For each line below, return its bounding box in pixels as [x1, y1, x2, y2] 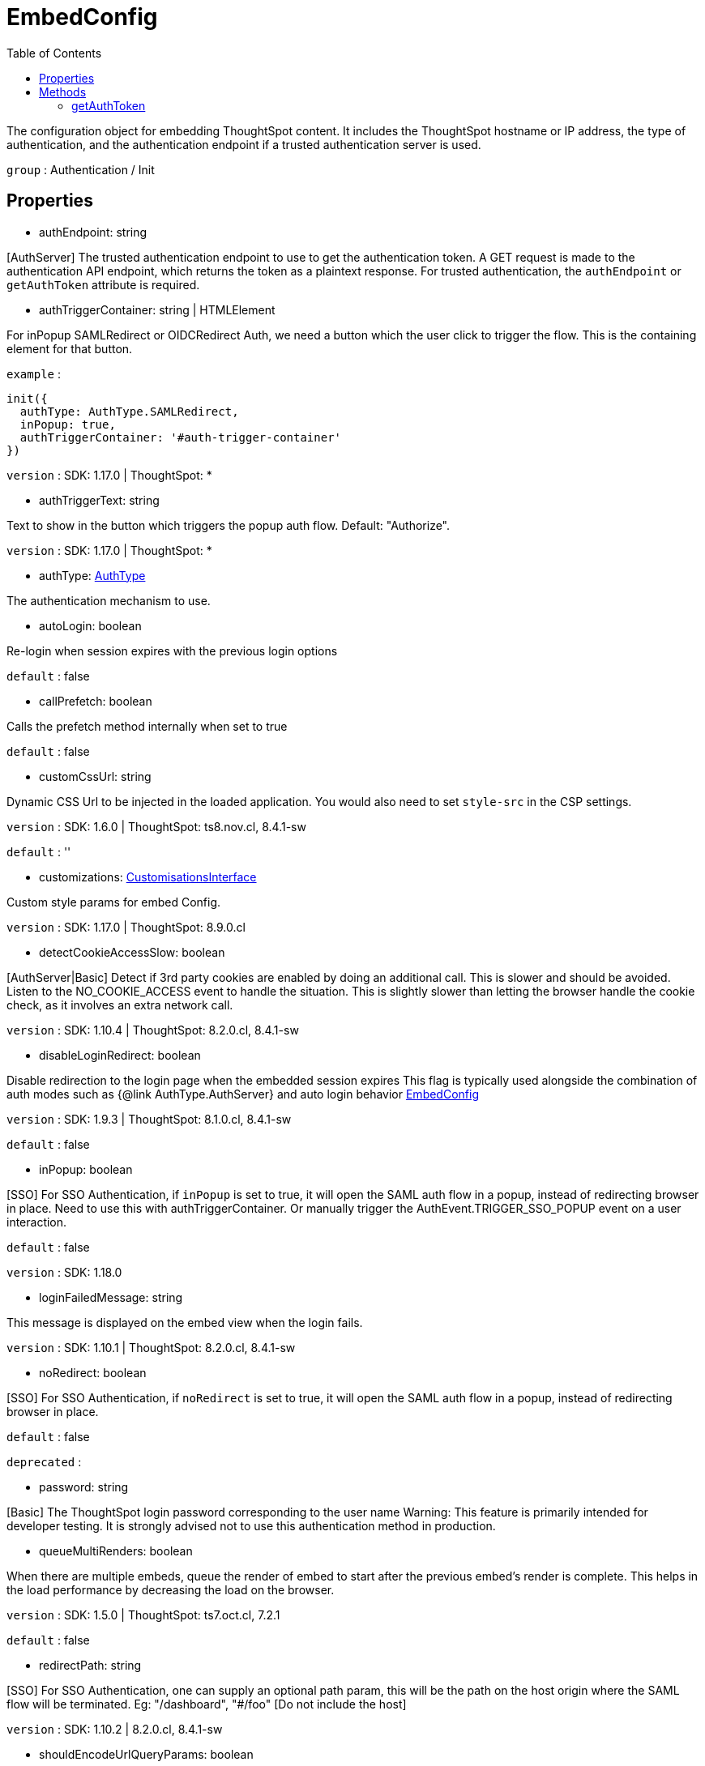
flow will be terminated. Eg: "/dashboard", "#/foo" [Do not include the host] [6, 1696, 407, 1711]
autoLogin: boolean [39, 618, 142, 633]
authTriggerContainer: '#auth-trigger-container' [19, 430, 342, 444]
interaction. [6, 1214, 67, 1229]
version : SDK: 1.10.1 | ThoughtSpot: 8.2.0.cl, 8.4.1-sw [6, 1340, 296, 1354]
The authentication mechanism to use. [6, 593, 211, 608]
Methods [39, 84, 87, 99]
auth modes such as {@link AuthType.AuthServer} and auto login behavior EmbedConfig [6, 1086, 479, 1101]
